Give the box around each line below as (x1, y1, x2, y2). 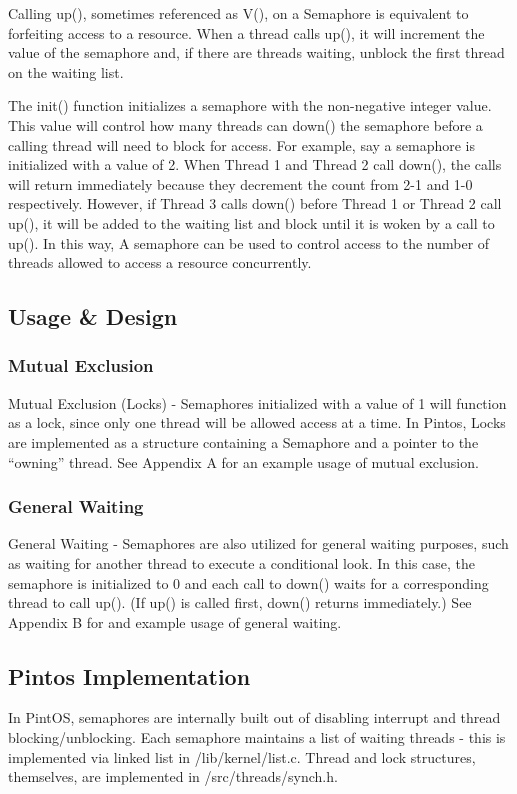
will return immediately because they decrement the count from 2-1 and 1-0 (8, 173, 473, 194)
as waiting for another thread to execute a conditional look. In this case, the (8, 552, 476, 573)
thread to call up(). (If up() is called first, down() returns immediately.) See (8, 592, 472, 613)
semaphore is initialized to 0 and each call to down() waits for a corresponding (8, 572, 489, 593)
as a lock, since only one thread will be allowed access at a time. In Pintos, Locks (8, 412, 506, 433)
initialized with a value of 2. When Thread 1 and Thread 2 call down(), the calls (8, 154, 502, 175)
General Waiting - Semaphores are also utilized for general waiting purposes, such (8, 533, 509, 554)
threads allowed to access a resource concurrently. (8, 252, 312, 273)
